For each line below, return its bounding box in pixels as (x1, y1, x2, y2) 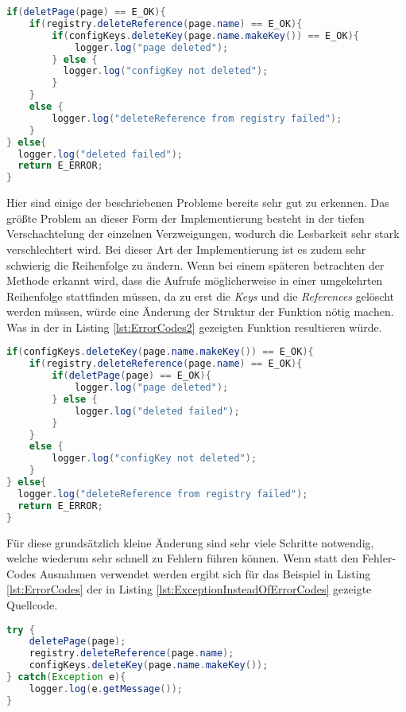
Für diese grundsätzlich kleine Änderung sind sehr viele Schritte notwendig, (6, 534, 374, 551)
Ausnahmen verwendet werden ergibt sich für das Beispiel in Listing (39, 565, 371, 582)
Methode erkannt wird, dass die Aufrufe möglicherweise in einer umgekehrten (6, 272, 383, 289)
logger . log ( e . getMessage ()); (29, 683, 183, 694)
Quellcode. (6, 596, 58, 613)
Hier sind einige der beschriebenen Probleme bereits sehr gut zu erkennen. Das (6, 194, 389, 211)
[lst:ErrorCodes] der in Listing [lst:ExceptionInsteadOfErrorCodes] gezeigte (6, 581, 372, 597)
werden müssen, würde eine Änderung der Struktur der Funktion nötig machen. (6, 303, 394, 320)
